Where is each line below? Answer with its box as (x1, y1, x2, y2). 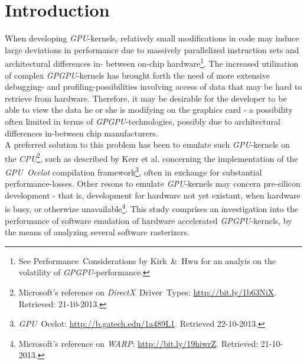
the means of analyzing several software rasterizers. (5, 226, 190, 238)
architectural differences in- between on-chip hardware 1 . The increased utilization (5, 56, 299, 69)
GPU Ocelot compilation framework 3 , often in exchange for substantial (5, 164, 262, 178)
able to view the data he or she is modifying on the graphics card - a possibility (5, 103, 293, 116)
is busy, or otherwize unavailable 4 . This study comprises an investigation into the (5, 201, 298, 215)
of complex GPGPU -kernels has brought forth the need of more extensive (5, 69, 270, 81)
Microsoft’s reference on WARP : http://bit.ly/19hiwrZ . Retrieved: (18, 337, 259, 349)
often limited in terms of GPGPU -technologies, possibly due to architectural (5, 115, 280, 127)
